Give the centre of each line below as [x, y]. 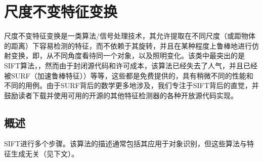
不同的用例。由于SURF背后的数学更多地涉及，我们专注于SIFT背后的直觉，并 [131, 85]
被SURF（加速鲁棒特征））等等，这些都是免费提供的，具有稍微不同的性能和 [129, 75]
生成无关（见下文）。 [45, 154]
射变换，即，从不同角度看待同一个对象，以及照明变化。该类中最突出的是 [124, 55]
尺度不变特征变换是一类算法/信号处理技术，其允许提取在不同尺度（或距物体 [130, 36]
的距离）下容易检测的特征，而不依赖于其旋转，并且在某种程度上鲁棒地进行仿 [131, 45]
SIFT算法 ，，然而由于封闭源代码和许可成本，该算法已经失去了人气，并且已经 [131, 65]
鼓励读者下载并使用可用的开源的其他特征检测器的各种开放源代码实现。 [121, 95]
